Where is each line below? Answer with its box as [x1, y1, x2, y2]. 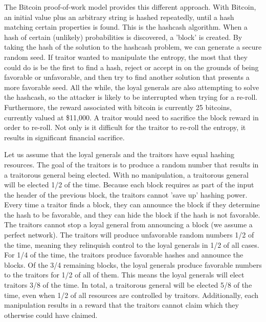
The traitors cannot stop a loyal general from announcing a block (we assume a [4, 219, 253, 230]
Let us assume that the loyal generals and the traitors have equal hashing [4, 149, 234, 160]
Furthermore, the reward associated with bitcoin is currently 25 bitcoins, [4, 101, 232, 112]
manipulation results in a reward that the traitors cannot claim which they [4, 299, 239, 310]
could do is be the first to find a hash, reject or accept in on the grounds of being [4, 61, 259, 72]
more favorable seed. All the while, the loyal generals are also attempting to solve [4, 81, 259, 92]
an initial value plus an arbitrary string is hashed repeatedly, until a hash [4, 11, 234, 22]
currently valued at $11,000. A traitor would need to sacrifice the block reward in [4, 112, 259, 122]
